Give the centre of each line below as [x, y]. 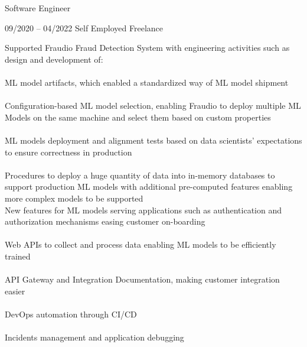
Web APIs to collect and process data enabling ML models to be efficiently [141, 244]
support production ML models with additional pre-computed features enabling [149, 187]
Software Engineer [38, 8]
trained [18, 256]
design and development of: [54, 59]
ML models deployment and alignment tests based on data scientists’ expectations [153, 140]
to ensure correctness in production [68, 152]
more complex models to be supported [74, 198]
